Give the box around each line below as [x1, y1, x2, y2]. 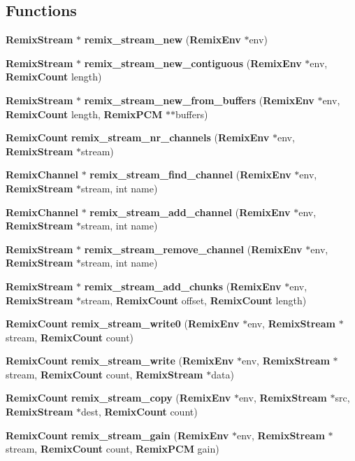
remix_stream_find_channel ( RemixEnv [89, 167, 291, 182]
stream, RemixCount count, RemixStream [6, 367, 203, 381]
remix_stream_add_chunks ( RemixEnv [84, 278, 282, 293]
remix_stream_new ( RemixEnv [84, 32, 241, 47]
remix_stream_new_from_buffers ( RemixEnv [84, 92, 314, 107]
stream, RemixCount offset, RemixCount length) [80, 292, 307, 307]
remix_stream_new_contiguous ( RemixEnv [84, 55, 302, 70]
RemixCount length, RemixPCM [6, 106, 163, 121]
